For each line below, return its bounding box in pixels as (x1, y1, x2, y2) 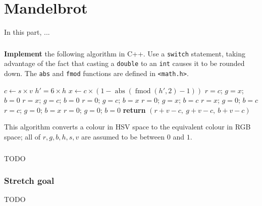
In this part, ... (4, 27, 50, 37)
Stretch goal (4, 174, 55, 187)
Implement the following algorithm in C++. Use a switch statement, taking (4, 48, 245, 58)
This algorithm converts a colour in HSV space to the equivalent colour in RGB (4, 121, 251, 132)
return (123, 104, 146, 115)
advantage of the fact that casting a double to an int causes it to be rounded (4, 58, 245, 68)
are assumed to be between (81, 131, 165, 142)
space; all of (4, 131, 41, 142)
